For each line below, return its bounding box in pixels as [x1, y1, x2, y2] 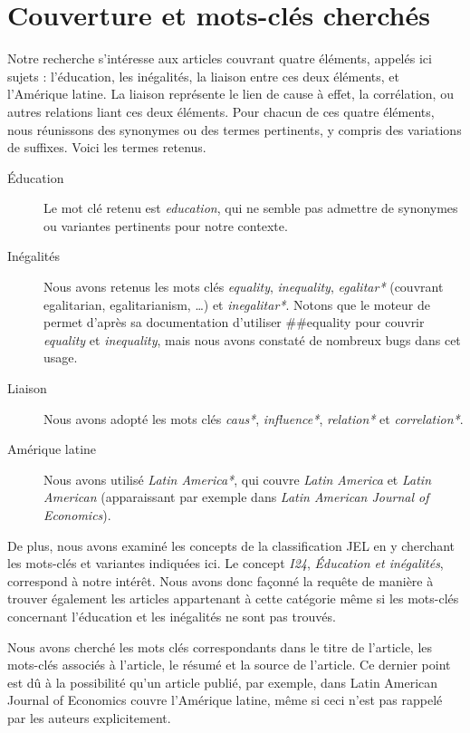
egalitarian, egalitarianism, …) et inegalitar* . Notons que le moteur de [43, 294, 430, 313]
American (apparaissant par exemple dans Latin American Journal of [43, 487, 429, 506]
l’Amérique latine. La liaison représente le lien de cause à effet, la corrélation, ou [7, 84, 454, 103]
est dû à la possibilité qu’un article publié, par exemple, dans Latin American [7, 672, 438, 691]
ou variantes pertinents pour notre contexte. [43, 216, 288, 235]
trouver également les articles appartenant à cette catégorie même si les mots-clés [7, 589, 459, 608]
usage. [43, 348, 78, 367]
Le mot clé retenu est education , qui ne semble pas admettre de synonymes [43, 198, 458, 217]
